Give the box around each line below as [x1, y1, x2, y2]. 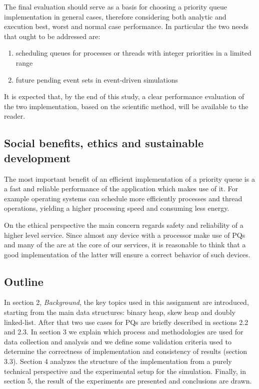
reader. [4, 111, 25, 121]
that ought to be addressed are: [4, 31, 100, 41]
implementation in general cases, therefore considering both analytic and [4, 11, 226, 22]
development [4, 150, 71, 165]
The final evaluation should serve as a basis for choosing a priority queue [4, 2, 227, 12]
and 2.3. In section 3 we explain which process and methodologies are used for [4, 326, 243, 337]
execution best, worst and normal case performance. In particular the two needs [4, 21, 248, 32]
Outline [4, 273, 43, 289]
